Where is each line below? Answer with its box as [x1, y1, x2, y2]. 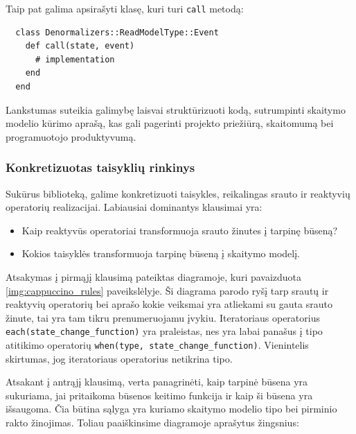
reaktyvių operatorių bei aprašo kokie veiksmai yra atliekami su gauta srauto [6, 297, 332, 311]
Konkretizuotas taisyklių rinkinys [6, 159, 195, 176]
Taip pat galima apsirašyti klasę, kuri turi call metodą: [6, 1, 244, 15]
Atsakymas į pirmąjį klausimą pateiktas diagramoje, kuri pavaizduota [6, 270, 302, 284]
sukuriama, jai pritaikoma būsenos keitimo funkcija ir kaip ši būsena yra [6, 388, 313, 402]
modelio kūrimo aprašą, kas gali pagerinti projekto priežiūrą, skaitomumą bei [6, 116, 334, 130]
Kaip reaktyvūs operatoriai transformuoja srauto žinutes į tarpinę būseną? [21, 223, 338, 237]
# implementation [35, 54, 115, 64]
